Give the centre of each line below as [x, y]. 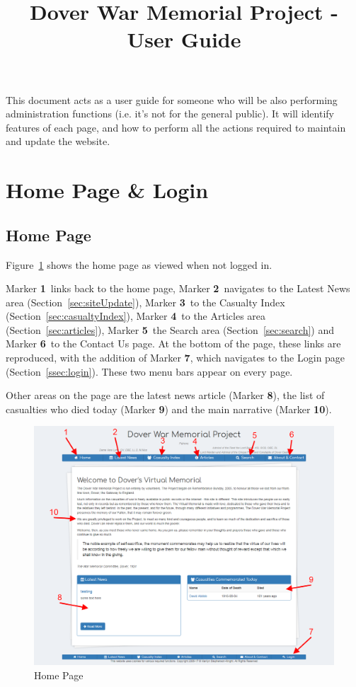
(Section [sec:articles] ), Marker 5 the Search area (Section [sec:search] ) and [170, 329]
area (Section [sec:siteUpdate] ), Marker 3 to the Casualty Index [145, 302]
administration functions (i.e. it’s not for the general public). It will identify [170, 114]
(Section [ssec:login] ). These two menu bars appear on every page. [149, 371]
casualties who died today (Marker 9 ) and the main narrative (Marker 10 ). [169, 409]
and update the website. [58, 141]
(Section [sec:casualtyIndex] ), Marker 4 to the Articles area [136, 316]
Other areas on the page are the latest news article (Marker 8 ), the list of [165, 395]
